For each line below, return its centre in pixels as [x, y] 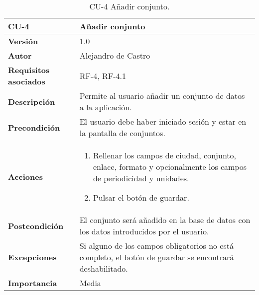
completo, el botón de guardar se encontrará [157, 257]
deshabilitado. [104, 268]
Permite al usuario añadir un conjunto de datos [162, 96]
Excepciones [32, 257]
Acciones [25, 176]
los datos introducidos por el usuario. [144, 231]
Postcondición [36, 225]
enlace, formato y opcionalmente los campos [170, 167]
